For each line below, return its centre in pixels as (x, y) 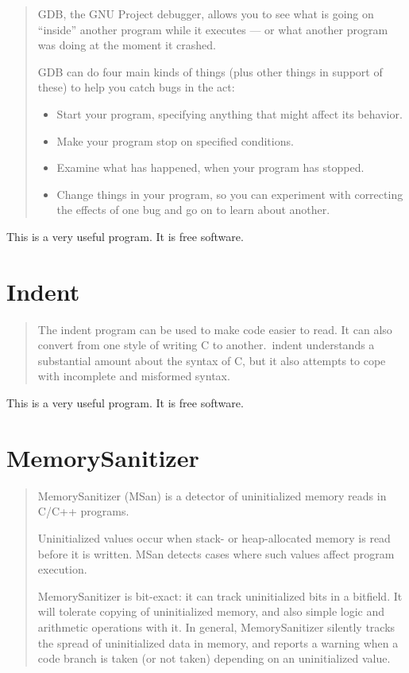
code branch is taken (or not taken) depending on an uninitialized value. (214, 658)
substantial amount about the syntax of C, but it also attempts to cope (212, 360)
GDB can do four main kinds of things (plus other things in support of (210, 71)
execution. (62, 569)
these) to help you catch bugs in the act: (136, 87)
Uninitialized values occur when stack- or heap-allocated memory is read (214, 537)
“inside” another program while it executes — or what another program (213, 29)
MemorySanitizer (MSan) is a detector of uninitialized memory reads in (212, 495)
